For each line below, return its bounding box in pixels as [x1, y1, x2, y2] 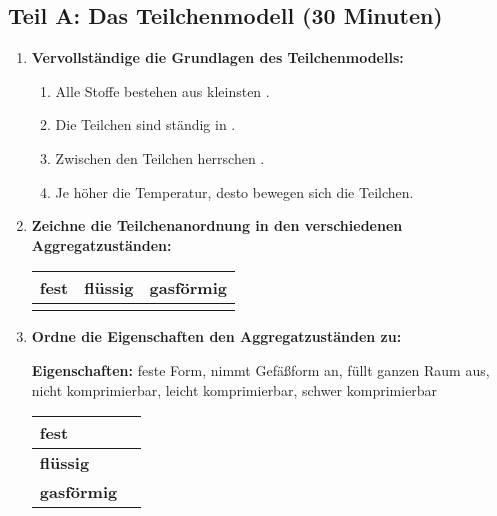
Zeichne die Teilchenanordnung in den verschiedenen [31, 215, 403, 236]
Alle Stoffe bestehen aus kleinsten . [55, 80, 270, 101]
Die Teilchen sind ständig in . [55, 114, 236, 135]
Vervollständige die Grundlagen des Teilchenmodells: [31, 47, 404, 68]
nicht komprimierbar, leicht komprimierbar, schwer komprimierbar [31, 379, 438, 400]
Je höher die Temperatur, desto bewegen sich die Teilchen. [55, 181, 414, 202]
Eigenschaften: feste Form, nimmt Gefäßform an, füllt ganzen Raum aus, [31, 359, 490, 380]
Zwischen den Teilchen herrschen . [55, 147, 265, 168]
